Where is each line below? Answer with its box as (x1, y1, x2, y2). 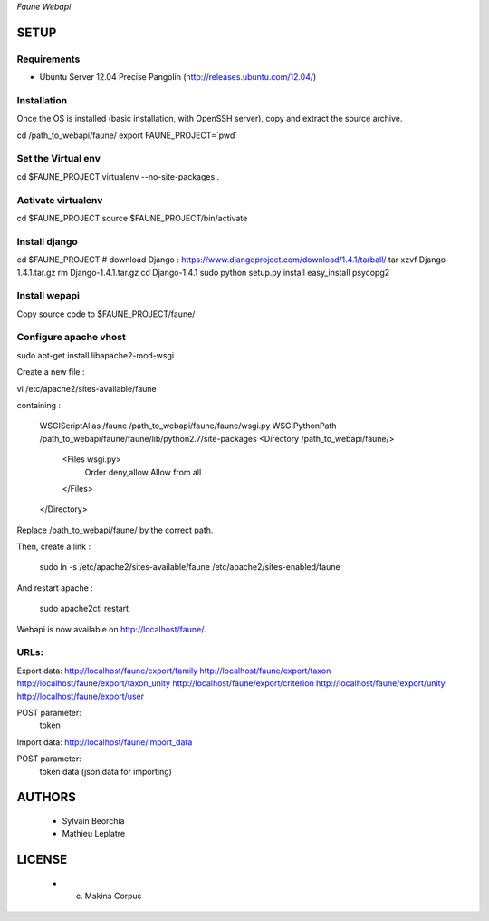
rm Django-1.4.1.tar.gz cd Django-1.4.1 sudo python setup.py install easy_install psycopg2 (57, 267, 390, 278)
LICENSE (16, 852, 68, 867)
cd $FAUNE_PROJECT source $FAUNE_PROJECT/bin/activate (16, 212, 248, 223)
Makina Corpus (84, 890, 142, 902)
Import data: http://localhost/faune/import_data (16, 736, 193, 748)
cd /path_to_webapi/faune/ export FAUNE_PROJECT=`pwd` (16, 130, 238, 141)
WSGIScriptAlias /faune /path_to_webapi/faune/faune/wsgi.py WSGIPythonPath (39, 420, 337, 431)
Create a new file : (16, 367, 85, 377)
